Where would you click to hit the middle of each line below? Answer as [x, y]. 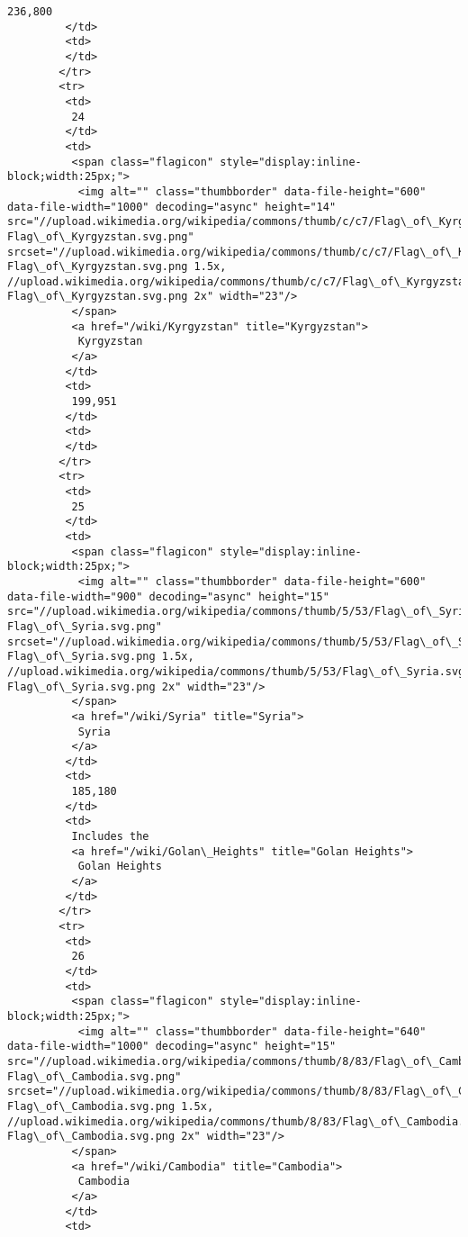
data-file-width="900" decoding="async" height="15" [168, 596]
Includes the [110, 837]
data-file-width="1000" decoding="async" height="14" [172, 207]
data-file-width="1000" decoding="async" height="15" [172, 1047]
